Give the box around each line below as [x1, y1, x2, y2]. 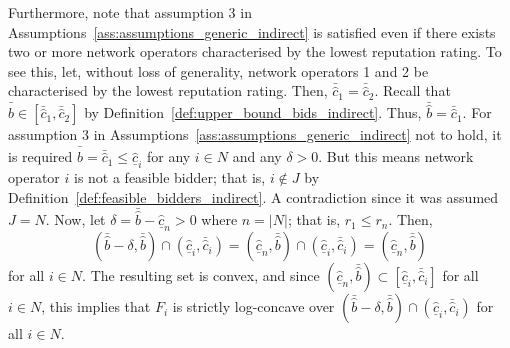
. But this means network [318, 146, 474, 167]
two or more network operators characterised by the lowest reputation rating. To [8, 41, 502, 62]
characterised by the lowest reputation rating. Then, [8, 80, 328, 101]
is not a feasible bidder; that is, [73, 167, 266, 188]
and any [232, 146, 282, 167]
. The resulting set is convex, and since [82, 265, 320, 286]
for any [146, 146, 191, 167]
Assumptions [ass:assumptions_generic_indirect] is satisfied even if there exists [8, 21, 496, 42]
